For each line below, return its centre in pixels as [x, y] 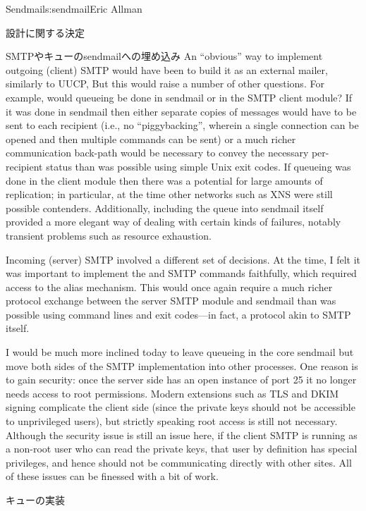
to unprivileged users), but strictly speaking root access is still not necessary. [172, 421]
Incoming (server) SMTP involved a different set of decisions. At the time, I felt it [183, 259]
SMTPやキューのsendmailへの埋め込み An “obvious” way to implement [164, 56]
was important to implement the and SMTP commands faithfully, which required [181, 273]
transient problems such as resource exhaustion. [109, 235]
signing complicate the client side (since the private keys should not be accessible [181, 407]
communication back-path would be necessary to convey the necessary [157, 153]
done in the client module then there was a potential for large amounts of [164, 180]
